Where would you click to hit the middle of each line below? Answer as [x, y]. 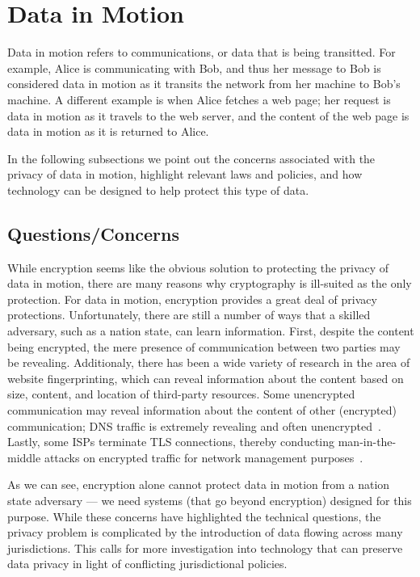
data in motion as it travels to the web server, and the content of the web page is [208, 115]
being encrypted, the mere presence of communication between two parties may [204, 346]
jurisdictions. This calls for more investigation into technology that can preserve [205, 548]
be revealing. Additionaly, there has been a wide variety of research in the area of [209, 362]
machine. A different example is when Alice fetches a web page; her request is [199, 99]
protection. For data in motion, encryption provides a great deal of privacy [192, 299]
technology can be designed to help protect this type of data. [158, 190]
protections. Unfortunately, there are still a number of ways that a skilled [189, 315]
